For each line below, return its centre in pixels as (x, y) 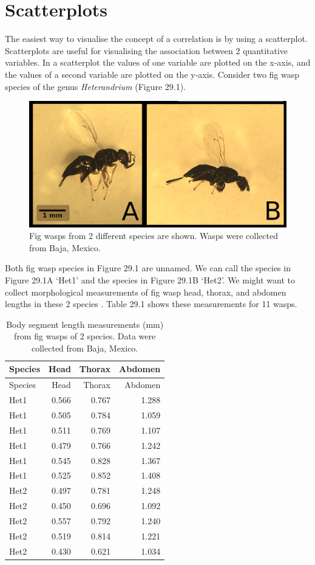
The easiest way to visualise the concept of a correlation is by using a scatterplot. (156, 39)
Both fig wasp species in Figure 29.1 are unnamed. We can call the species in (148, 268)
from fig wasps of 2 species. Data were (85, 336)
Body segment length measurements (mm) (85, 324)
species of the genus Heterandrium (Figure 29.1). (96, 86)
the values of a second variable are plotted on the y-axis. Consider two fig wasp (152, 74)
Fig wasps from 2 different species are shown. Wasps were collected (154, 236)
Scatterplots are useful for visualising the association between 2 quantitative (147, 50)
